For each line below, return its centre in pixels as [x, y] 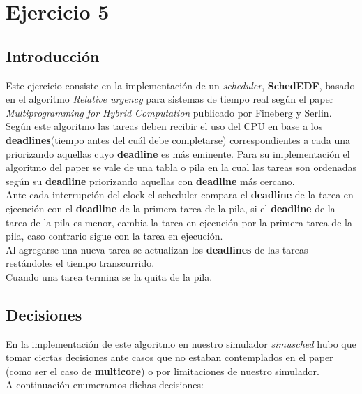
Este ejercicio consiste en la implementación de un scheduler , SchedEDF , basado [180, 85]
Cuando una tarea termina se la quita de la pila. [109, 276]
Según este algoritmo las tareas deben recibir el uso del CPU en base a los [164, 126]
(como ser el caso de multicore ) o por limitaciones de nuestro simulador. [163, 371]
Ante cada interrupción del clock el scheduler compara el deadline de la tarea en [180, 195]
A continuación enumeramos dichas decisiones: [105, 385]
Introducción [53, 56]
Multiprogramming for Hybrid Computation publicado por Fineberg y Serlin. [169, 112]
